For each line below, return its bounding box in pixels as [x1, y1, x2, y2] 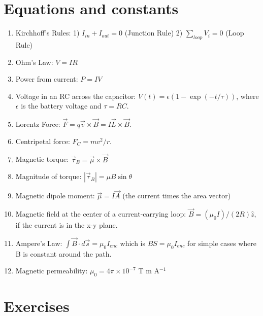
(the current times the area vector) [122, 190, 231, 201]
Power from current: [15, 74, 78, 84]
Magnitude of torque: [15, 171, 82, 182]
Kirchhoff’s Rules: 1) [15, 27, 80, 38]
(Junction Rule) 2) [124, 27, 183, 38]
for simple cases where [187, 237, 257, 248]
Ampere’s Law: [15, 237, 62, 248]
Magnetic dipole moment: [15, 190, 95, 201]
